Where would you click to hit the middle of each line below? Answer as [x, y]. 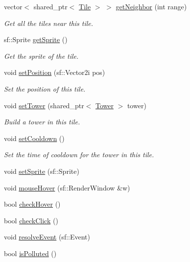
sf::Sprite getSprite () [36, 39]
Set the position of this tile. [45, 88]
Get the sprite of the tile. [41, 56]
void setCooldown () [34, 138]
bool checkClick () [31, 220]
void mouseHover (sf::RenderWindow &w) [67, 187]
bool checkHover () [32, 204]
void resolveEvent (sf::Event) [47, 237]
